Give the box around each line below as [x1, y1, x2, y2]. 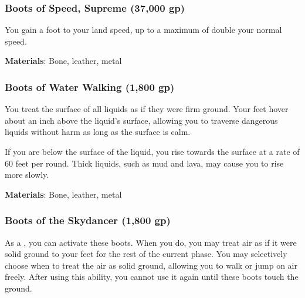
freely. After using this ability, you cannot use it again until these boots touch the [5, 270, 299, 283]
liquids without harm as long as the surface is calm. [5, 126, 191, 138]
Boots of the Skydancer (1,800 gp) [5, 213, 171, 228]
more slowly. [5, 168, 49, 181]
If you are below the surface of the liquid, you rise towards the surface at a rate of [5, 145, 300, 157]
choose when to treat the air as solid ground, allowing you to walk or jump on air [5, 259, 297, 271]
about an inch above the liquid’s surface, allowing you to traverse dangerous [5, 114, 278, 126]
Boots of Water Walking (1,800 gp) [5, 79, 175, 94]
